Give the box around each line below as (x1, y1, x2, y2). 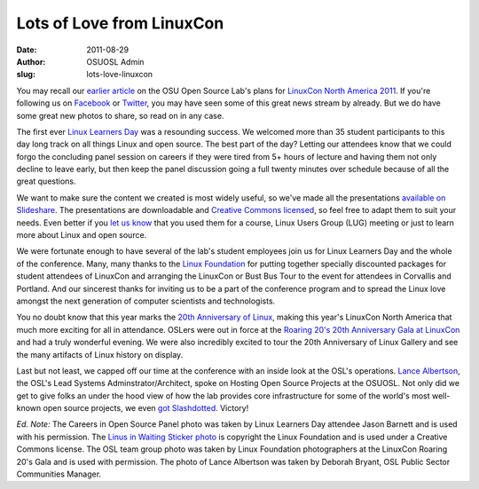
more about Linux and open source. (16, 230, 147, 241)
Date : (16, 44, 37, 55)
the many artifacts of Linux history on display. (16, 349, 184, 359)
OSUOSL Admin (86, 56, 145, 67)
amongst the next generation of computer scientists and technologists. (16, 296, 276, 306)
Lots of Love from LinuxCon (16, 13, 224, 33)
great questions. (16, 176, 76, 186)
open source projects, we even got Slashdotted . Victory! (43, 403, 249, 414)
